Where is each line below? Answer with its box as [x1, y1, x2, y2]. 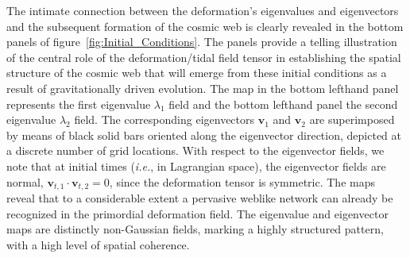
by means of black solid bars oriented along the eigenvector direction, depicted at [6, 126, 401, 143]
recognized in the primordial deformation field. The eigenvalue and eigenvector [6, 205, 389, 221]
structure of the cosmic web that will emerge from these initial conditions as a [6, 64, 387, 81]
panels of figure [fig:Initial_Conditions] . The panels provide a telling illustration [6, 33, 397, 50]
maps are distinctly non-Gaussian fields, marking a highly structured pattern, [6, 221, 384, 237]
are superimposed [309, 111, 395, 128]
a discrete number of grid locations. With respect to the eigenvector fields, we [6, 142, 385, 159]
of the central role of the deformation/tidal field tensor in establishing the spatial [6, 48, 401, 65]
